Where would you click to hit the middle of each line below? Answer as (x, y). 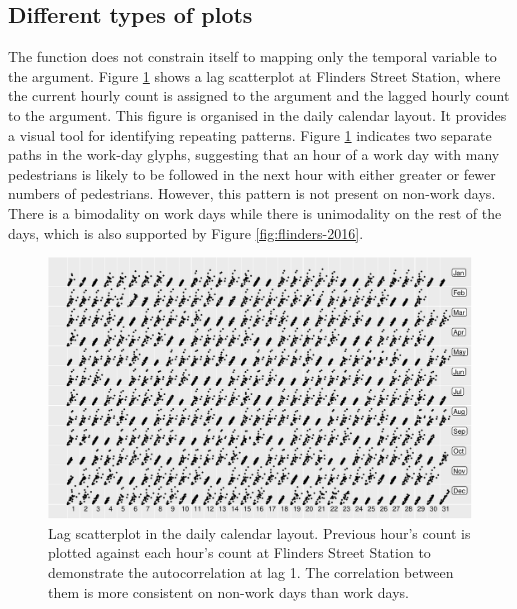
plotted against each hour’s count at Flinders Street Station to (239, 552)
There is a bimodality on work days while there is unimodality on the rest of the (255, 212)
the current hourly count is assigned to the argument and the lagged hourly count (259, 95)
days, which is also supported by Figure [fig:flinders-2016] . (186, 232)
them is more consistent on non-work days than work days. (228, 591)
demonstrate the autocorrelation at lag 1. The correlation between (251, 572)
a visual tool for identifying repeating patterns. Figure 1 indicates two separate (250, 134)
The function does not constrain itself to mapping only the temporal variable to (252, 56)
